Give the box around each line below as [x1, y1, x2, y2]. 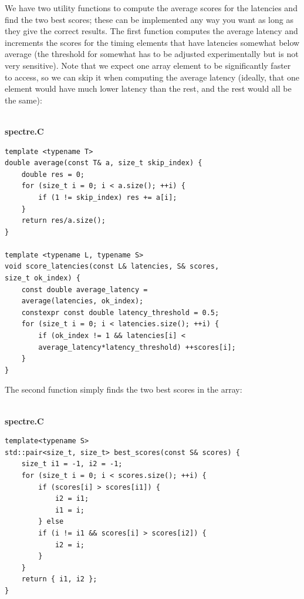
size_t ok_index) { [5, 274, 80, 283]
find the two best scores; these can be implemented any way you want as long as [5, 13, 293, 25]
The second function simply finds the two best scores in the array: [5, 383, 242, 396]
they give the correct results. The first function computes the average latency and [5, 25, 298, 37]
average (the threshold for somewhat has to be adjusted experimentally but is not [5, 48, 299, 60]
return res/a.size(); [21, 216, 106, 225]
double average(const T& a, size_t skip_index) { [5, 159, 202, 168]
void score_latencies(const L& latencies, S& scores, [5, 262, 219, 271]
